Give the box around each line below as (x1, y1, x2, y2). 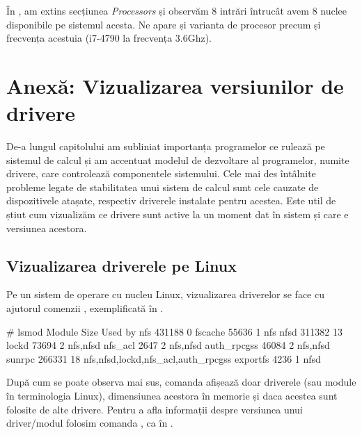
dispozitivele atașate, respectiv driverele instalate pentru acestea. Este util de (6, 193, 336, 208)
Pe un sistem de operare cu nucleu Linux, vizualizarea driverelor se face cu (6, 287, 324, 302)
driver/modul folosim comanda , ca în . (6, 416, 173, 430)
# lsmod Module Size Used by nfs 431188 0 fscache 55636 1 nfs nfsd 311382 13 (6, 324, 343, 338)
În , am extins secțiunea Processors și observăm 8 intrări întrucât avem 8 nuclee (6, 3, 347, 17)
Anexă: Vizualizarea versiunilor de (6, 71, 344, 99)
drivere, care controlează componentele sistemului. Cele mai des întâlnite (6, 166, 316, 181)
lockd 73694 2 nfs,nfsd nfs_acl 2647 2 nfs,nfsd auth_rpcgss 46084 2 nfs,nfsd (6, 338, 330, 352)
